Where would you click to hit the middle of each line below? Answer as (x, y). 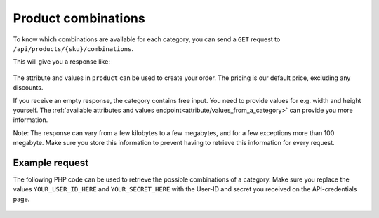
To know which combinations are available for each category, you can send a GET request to (147, 39)
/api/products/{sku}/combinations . (73, 48)
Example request (51, 162)
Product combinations (79, 18)
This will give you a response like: (61, 62)
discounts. (28, 88)
